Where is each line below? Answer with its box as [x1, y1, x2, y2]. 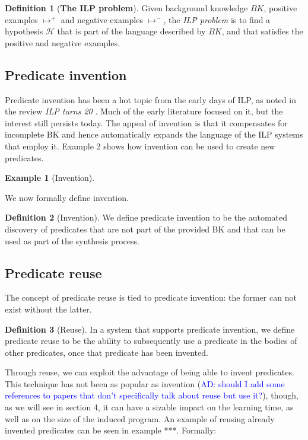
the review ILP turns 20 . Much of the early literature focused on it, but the [5, 105, 283, 117]
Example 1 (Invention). [5, 171, 95, 184]
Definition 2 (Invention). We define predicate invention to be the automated [5, 211, 288, 224]
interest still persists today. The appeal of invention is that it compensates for [5, 116, 288, 129]
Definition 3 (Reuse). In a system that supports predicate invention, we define [5, 323, 295, 335]
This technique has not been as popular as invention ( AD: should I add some [5, 377, 285, 390]
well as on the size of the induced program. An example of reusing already [5, 412, 275, 425]
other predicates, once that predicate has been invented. [5, 346, 208, 358]
